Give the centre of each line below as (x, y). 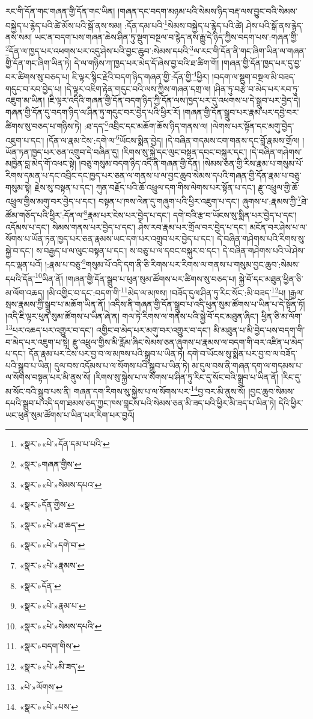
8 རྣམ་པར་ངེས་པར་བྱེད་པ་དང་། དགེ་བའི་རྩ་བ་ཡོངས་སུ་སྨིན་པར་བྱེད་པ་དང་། (190, 214)
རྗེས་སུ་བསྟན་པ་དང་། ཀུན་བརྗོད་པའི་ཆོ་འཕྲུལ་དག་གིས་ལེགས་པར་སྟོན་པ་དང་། (145, 187)
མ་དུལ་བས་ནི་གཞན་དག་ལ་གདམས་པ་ (248, 365)
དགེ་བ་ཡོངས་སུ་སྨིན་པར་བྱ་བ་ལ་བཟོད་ (242, 353)
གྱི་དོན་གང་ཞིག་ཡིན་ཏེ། (38, 62)
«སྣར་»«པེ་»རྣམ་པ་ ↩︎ (53, 606)
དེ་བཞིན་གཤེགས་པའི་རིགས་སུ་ (261, 239)
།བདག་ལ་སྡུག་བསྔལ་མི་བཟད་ (254, 76)
